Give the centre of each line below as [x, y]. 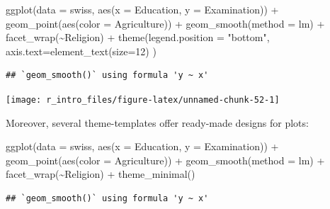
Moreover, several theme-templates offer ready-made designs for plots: [157, 122]
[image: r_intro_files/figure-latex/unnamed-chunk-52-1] [143, 100]
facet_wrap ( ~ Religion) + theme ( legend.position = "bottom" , [138, 37]
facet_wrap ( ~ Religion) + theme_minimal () [101, 174]
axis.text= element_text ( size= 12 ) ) [81, 51]
